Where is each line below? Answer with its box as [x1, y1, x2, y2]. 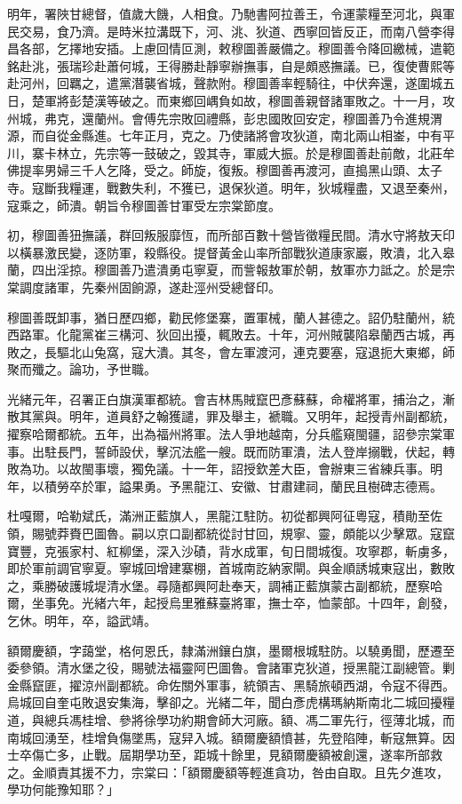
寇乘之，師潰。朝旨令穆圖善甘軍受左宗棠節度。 [7, 195, 281, 214]
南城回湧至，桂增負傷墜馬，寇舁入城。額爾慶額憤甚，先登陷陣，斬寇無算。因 [7, 728, 455, 746]
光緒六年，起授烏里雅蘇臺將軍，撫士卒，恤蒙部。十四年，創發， [81, 593, 455, 612]
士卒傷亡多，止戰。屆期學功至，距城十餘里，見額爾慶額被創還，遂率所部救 [7, 745, 442, 764]
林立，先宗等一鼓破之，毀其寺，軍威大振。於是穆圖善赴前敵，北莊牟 [56, 143, 455, 162]
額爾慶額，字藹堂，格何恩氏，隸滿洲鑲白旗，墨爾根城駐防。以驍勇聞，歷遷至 [7, 641, 455, 659]
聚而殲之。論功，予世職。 [7, 360, 156, 378]
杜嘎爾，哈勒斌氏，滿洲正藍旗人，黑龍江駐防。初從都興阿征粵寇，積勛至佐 [7, 506, 442, 525]
